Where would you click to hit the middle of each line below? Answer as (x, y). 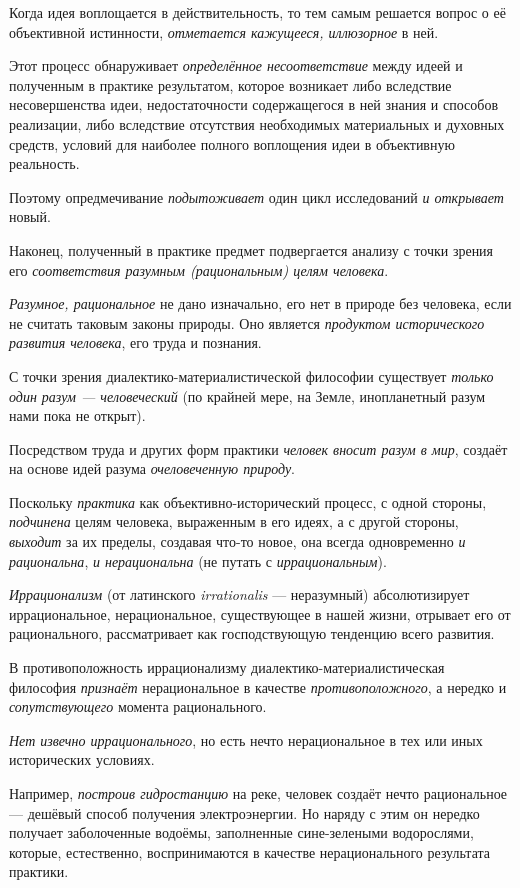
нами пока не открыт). (77, 415)
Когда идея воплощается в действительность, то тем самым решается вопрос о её (257, 12)
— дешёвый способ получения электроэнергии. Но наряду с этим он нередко (244, 812)
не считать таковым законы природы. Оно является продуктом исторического (247, 322)
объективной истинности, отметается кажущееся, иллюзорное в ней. (224, 31)
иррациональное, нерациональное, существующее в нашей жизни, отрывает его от (260, 613)
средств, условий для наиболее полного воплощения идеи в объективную (232, 143)
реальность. (44, 163)
